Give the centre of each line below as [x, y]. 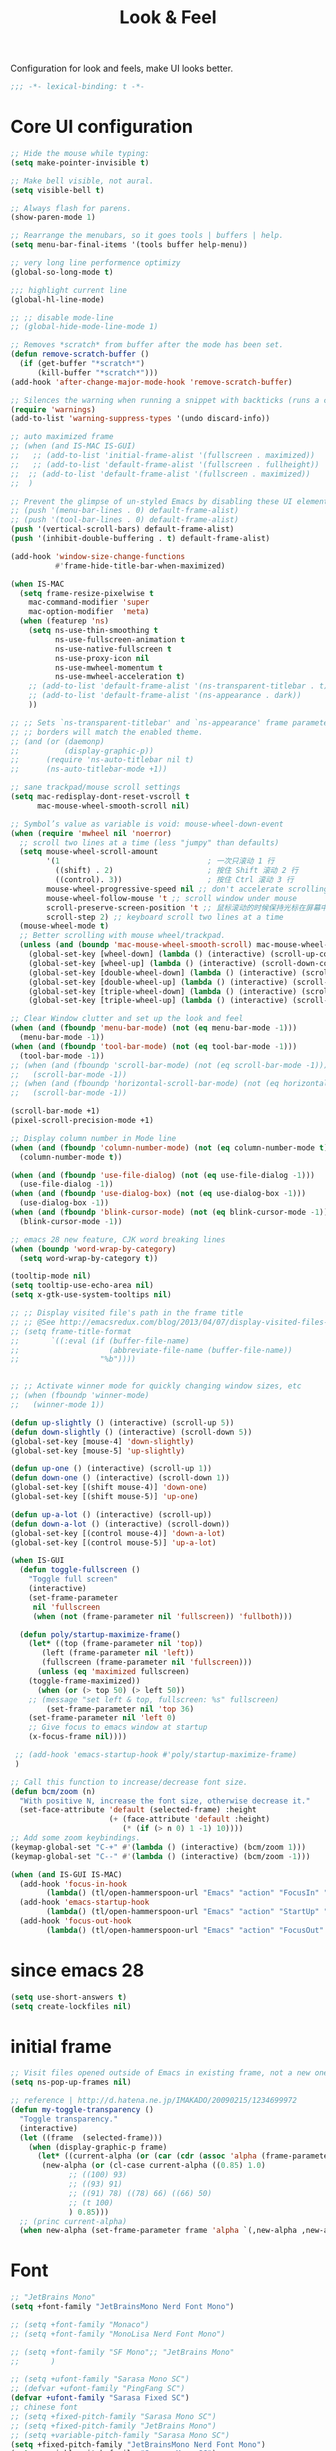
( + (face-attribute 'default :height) [189, 1819]
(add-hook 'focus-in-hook [73, 1884]
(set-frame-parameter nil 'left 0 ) [102, 1718]
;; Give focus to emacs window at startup [118, 1727]
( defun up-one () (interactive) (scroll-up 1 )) [111, 1469]
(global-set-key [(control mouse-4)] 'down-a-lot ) [118, 1533]
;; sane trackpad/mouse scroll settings [96, 787]
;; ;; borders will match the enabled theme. [106, 732]
